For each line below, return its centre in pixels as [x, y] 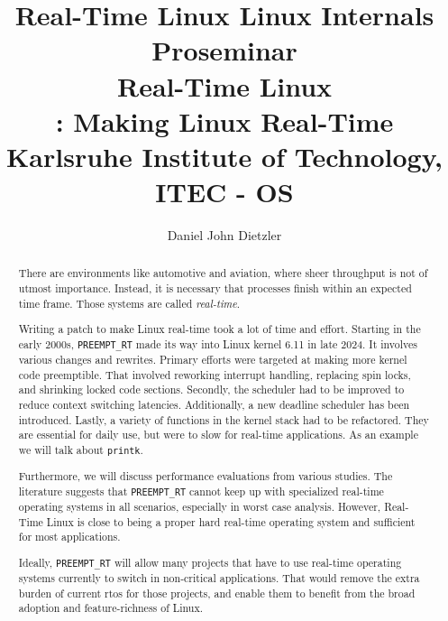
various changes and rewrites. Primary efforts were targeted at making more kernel [213, 360]
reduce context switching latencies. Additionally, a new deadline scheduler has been [214, 405]
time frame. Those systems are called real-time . [129, 303]
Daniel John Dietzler [224, 235]
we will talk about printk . [81, 450]
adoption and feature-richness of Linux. [110, 608]
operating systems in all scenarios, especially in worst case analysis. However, [200, 506]
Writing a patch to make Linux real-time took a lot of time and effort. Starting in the [219, 329]
